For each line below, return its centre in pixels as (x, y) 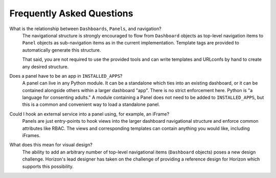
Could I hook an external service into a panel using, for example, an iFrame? (89, 114)
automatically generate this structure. (62, 50)
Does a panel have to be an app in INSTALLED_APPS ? (66, 76)
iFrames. (31, 136)
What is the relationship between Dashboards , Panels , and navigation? (85, 29)
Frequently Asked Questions (71, 13)
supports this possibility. (48, 166)
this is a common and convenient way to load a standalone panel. (91, 104)
